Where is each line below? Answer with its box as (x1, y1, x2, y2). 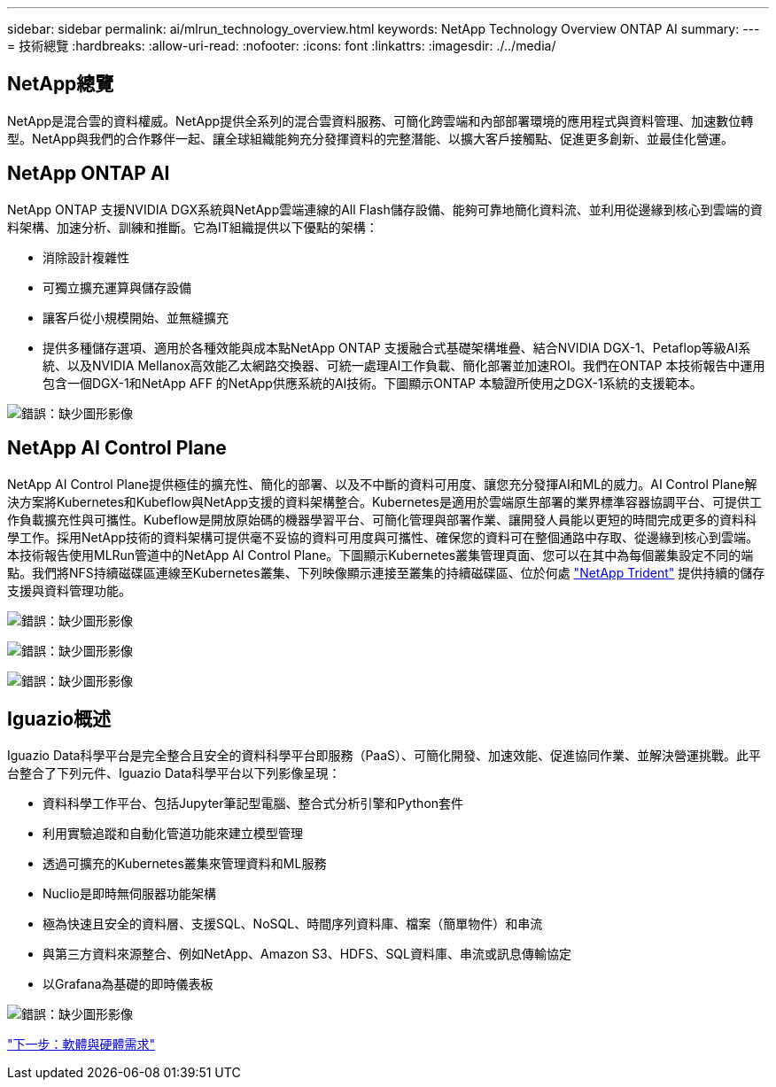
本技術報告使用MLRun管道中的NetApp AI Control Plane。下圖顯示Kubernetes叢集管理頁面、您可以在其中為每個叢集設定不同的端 (7, 547, 754, 563)
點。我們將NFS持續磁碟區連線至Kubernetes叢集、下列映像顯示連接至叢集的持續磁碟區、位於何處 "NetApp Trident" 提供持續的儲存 (7, 564, 765, 580)
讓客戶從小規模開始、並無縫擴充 (43, 309, 229, 325)
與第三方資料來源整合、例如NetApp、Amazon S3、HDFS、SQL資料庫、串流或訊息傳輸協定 (43, 946, 571, 962)
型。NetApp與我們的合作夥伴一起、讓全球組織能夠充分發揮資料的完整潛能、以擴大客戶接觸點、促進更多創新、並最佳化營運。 (7, 130, 734, 146)
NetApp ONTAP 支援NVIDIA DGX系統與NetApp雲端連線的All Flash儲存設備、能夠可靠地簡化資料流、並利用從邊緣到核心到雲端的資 (7, 201, 763, 217)
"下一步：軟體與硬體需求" (7, 1037, 156, 1052)
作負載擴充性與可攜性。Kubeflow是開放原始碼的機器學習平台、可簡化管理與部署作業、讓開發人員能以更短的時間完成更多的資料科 (7, 511, 757, 527)
